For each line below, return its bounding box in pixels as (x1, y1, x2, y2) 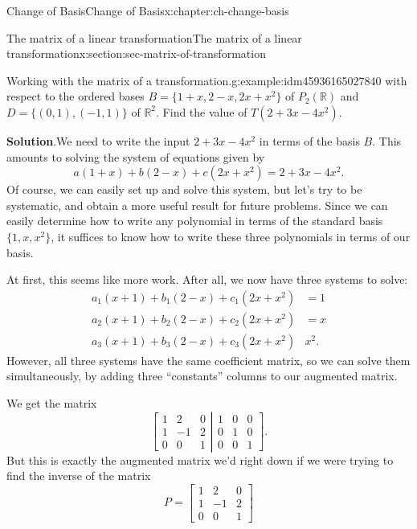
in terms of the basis (259, 132, 360, 149)
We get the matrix (6, 395, 97, 411)
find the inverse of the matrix (6, 467, 151, 484)
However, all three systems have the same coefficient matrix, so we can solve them (6, 351, 411, 368)
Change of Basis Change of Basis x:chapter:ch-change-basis (6, 2, 289, 18)
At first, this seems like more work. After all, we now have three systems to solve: (6, 271, 408, 288)
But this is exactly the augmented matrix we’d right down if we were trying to (6, 451, 394, 468)
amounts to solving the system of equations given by (6, 148, 265, 165)
